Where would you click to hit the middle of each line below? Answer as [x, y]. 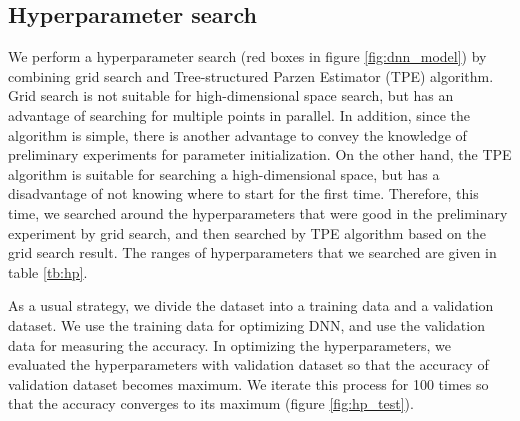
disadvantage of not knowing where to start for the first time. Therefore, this [243, 193]
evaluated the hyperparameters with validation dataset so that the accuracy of [248, 364]
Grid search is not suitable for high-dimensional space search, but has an [231, 95]
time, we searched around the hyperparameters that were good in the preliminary [258, 212]
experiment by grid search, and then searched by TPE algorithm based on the [247, 232]
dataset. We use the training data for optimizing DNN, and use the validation [246, 324]
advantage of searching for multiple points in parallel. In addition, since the [239, 114]
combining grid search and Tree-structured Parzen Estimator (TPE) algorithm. [251, 75]
